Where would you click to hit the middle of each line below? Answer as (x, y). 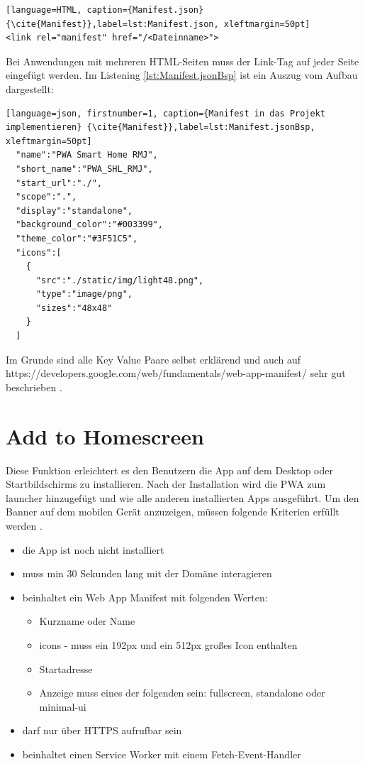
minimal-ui (63, 706)
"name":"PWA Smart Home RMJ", (87, 155)
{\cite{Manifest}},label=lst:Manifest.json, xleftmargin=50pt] (158, 24)
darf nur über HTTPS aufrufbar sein (102, 730)
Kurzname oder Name (87, 621)
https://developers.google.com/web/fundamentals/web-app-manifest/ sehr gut (176, 373)
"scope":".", (46, 197)
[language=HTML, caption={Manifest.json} (105, 10)
